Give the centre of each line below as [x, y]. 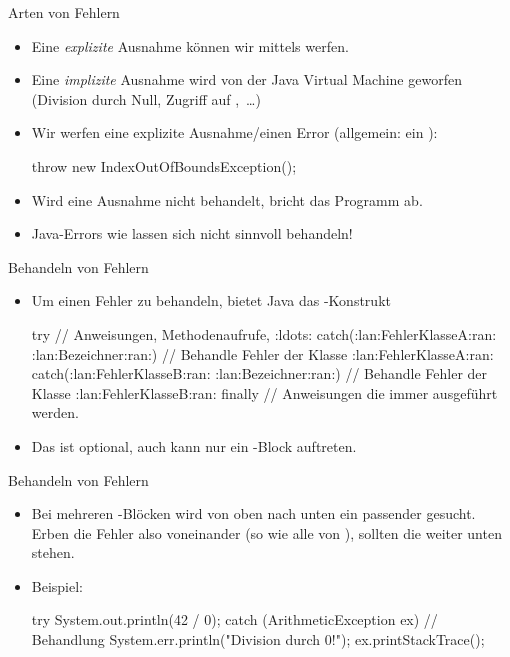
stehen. [53, 552]
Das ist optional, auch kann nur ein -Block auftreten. [194, 445]
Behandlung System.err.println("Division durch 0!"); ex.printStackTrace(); [258, 639]
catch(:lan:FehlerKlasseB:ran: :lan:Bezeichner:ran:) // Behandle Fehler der [259, 373]
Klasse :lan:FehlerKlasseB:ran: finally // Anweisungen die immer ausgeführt [264, 392]
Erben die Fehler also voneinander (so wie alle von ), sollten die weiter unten [266, 532]
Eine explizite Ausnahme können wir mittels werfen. [190, 45]
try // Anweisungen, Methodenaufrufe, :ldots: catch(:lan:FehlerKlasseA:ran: [264, 333]
